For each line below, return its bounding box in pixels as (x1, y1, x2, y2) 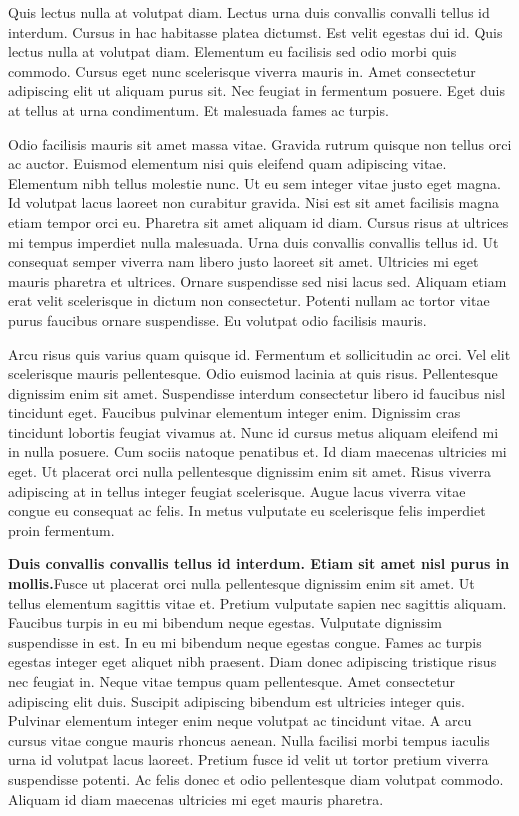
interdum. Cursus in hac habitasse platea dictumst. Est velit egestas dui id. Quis (8, 21, 503, 42)
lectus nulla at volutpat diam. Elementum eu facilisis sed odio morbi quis (8, 41, 457, 62)
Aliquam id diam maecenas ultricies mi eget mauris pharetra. (8, 788, 384, 809)
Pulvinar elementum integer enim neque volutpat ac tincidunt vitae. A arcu (8, 710, 472, 731)
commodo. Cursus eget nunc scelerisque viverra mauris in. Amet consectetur (8, 60, 476, 81)
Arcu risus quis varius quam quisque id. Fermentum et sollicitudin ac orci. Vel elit (8, 343, 511, 364)
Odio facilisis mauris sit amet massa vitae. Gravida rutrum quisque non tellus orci (8, 133, 512, 154)
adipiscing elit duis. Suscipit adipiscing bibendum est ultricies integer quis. (8, 690, 465, 711)
